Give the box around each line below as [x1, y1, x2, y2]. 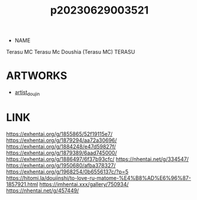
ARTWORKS [6, 69, 67, 83]
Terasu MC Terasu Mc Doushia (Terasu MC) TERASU [6, 49, 135, 56]
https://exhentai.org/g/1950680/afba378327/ [6, 162, 116, 169]
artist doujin [14, 89, 40, 97]
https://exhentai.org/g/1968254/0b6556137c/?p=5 [6, 168, 129, 175]
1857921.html [6, 180, 38, 188]
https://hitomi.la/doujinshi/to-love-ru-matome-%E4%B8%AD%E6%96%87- [6, 174, 191, 181]
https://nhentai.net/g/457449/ [6, 187, 79, 194]
